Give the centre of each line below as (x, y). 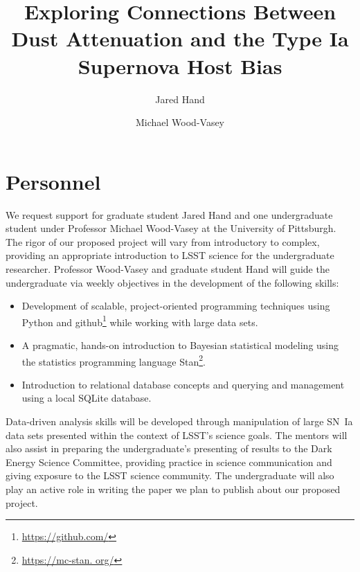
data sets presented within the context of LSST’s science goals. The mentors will (177, 435)
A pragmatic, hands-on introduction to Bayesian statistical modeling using (180, 345)
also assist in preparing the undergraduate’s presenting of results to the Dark (169, 448)
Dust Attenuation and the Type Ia (180, 38)
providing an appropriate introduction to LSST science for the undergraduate (170, 255)
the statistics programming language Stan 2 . (114, 360)
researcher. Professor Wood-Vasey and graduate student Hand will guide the (168, 269)
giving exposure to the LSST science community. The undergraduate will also (170, 475)
